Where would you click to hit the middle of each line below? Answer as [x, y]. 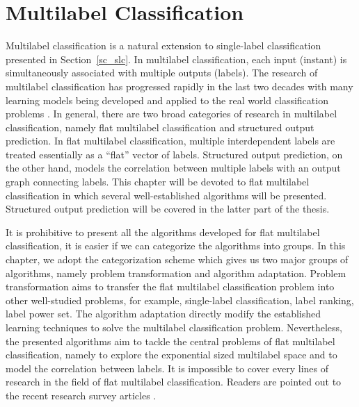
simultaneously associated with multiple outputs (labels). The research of [162, 73]
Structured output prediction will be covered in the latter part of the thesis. [168, 209]
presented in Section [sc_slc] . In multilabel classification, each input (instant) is [176, 59]
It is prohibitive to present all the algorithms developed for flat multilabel [163, 232]
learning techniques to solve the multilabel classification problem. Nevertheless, [174, 327]
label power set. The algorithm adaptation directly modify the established [163, 314]
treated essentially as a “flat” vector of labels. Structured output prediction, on [174, 154]
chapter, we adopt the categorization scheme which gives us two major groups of [177, 259]
